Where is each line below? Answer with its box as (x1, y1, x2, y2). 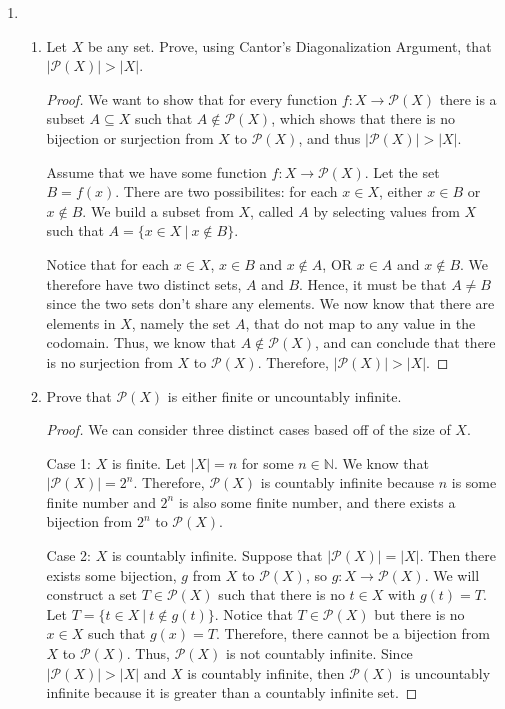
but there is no (374, 603, 465, 624)
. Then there (419, 545, 496, 566)
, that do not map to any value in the (245, 312, 476, 333)
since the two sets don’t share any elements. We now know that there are (46, 293, 495, 314)
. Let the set (364, 161, 440, 182)
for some (241, 452, 294, 473)
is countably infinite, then (187, 662, 345, 683)
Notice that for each (46, 253, 170, 274)
